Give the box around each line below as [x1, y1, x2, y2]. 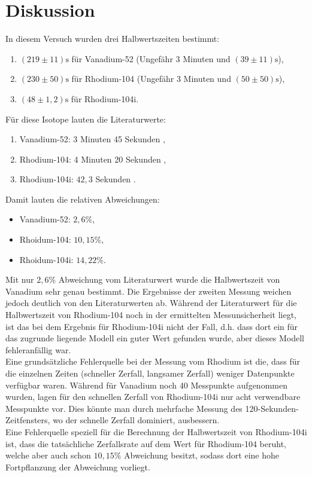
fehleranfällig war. [5, 343, 71, 356]
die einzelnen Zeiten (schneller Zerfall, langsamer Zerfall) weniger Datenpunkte [5, 367, 295, 379]
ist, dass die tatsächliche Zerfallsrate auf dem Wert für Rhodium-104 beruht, [5, 437, 287, 450]
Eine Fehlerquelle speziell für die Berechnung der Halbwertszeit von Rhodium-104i [5, 425, 307, 438]
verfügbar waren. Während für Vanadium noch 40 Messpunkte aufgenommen [5, 378, 287, 391]
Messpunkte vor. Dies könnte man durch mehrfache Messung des [5, 402, 243, 414]
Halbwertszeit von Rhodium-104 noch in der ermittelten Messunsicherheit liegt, [5, 308, 296, 321]
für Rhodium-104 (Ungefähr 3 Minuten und [71, 72, 231, 85]
